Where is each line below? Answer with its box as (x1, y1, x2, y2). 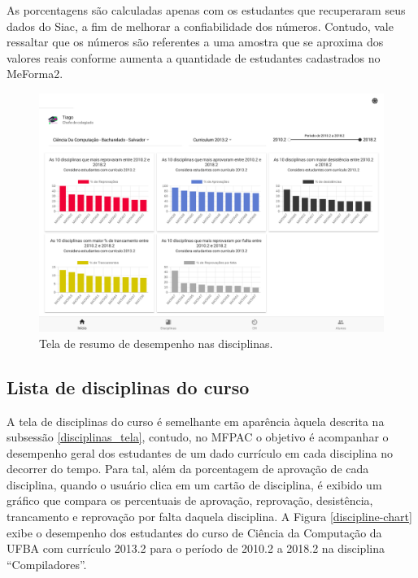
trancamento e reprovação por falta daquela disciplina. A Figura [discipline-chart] (7, 508, 412, 525)
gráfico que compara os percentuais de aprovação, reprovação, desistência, (7, 492, 373, 509)
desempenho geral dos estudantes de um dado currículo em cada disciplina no (7, 444, 393, 461)
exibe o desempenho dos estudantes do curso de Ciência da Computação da (7, 524, 382, 541)
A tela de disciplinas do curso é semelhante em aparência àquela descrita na (7, 412, 385, 429)
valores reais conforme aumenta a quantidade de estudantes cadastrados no (7, 49, 381, 66)
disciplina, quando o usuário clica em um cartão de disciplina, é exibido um (7, 476, 382, 493)
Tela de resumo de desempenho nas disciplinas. (39, 334, 273, 351)
